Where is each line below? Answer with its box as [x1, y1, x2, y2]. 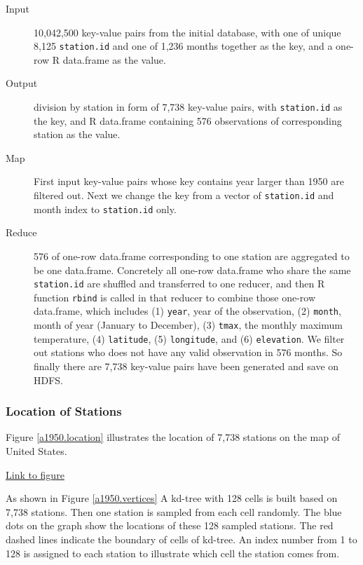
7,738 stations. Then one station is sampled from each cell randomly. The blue [6, 504, 342, 519]
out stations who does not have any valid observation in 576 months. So [34, 345, 343, 360]
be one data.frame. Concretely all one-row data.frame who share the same [34, 262, 351, 277]
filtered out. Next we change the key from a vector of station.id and [34, 188, 334, 203]
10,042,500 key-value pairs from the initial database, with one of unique [34, 25, 341, 39]
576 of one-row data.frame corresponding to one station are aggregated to [34, 248, 350, 263]
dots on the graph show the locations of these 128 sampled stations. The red [6, 518, 334, 533]
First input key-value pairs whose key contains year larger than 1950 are [34, 174, 344, 189]
